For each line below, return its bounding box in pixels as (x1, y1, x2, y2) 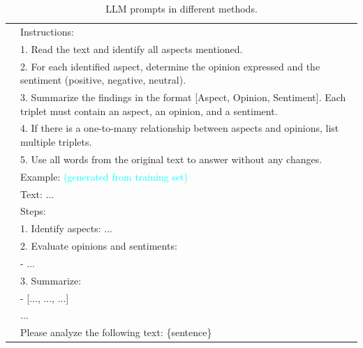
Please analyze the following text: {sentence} (20, 325, 212, 340)
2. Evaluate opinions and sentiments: (20, 239, 177, 253)
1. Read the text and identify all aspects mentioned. (20, 41, 243, 56)
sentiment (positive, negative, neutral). (20, 73, 186, 87)
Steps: (20, 204, 46, 218)
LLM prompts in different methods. (105, 1, 258, 15)
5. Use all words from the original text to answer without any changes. (20, 151, 323, 166)
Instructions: (20, 24, 74, 38)
